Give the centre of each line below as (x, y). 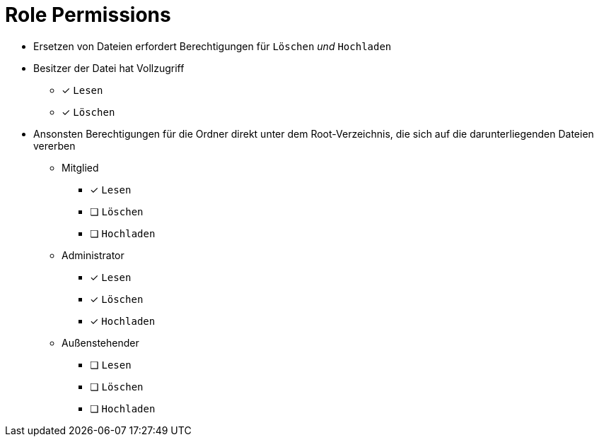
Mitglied (80, 167)
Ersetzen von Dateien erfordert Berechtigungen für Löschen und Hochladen (213, 46)
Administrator (93, 255)
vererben (54, 145)
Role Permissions (88, 15)
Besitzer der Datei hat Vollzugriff (109, 68)
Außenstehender (100, 342)
